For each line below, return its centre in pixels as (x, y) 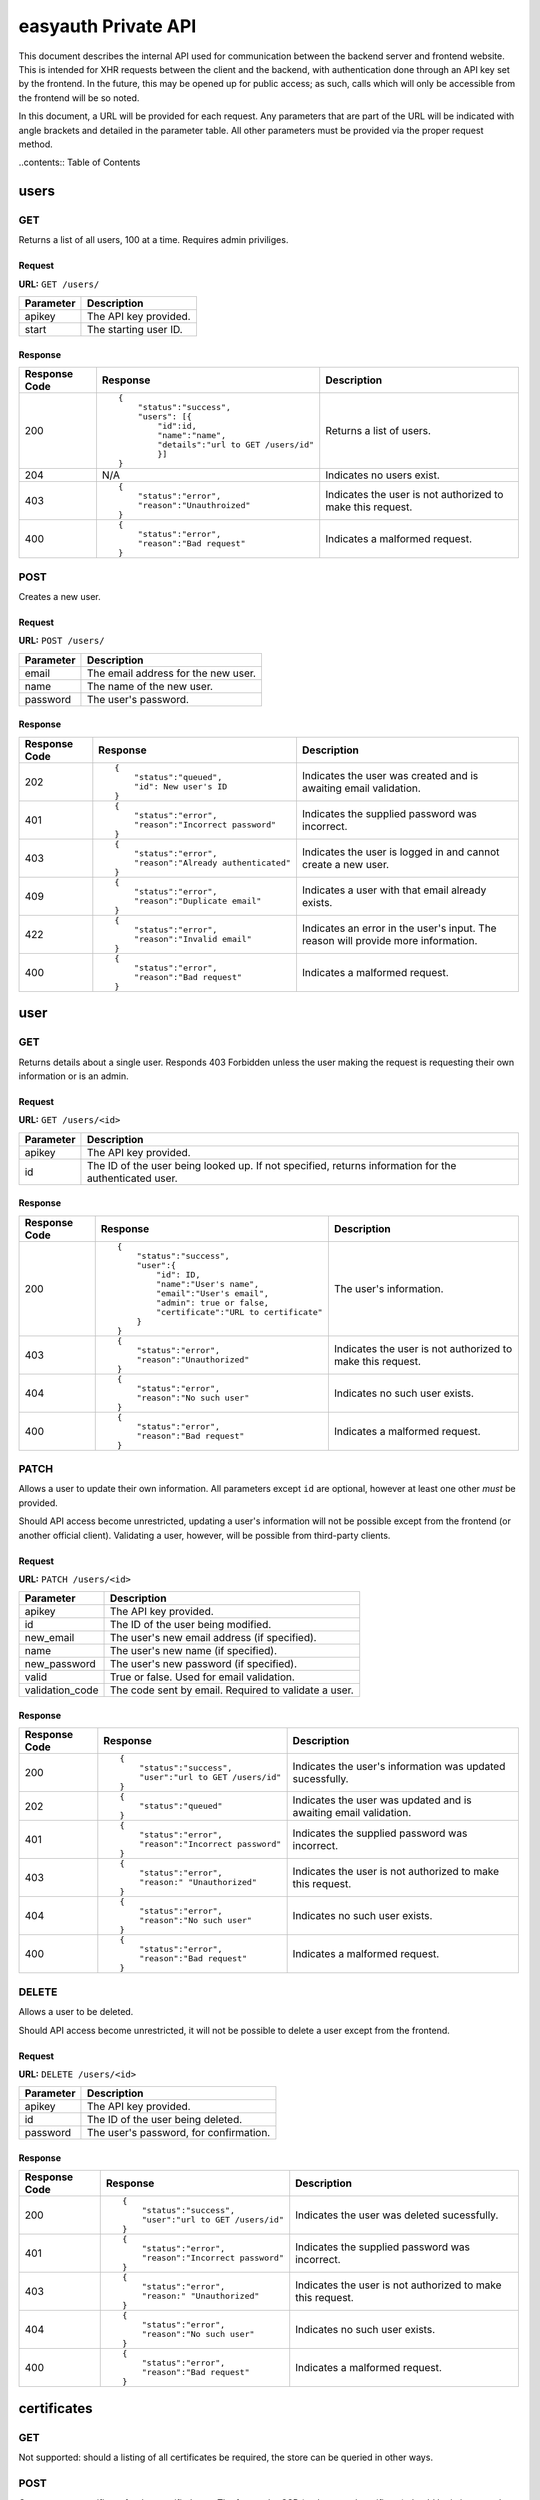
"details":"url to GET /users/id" (235, 445)
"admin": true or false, (213, 1302)
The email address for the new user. (171, 673)
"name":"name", (191, 435)
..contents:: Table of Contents (79, 162)
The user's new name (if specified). (193, 1651)
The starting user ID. (135, 330)
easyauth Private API (107, 26)
